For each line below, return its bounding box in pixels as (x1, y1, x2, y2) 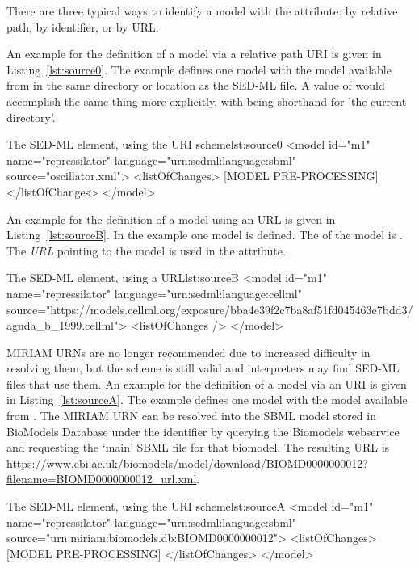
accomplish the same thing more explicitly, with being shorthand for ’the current (6, 92, 407, 109)
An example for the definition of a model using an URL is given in (6, 210, 336, 227)
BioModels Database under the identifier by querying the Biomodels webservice (6, 423, 400, 440)
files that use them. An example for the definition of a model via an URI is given (6, 375, 407, 392)
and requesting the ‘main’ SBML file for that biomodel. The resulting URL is (6, 439, 390, 456)
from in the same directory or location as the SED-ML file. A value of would (6, 77, 385, 94)
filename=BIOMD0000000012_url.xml (6, 470, 197, 487)
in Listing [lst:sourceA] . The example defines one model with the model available (6, 391, 408, 408)
